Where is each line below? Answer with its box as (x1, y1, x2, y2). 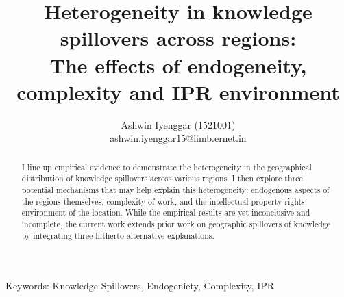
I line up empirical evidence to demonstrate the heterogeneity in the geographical (21, 161, 312, 172)
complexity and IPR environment (16, 77, 340, 105)
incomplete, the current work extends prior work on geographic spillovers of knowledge (21, 218, 331, 229)
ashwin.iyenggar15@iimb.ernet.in (110, 131, 247, 145)
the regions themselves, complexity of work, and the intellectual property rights (21, 195, 305, 207)
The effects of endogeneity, (49, 51, 307, 79)
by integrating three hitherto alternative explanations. (21, 229, 214, 241)
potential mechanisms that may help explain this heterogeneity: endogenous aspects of (21, 183, 330, 195)
